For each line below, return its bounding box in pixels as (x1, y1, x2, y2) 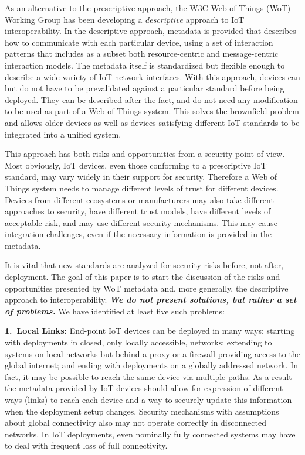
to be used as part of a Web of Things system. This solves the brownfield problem (5, 105, 299, 117)
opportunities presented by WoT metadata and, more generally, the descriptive (5, 282, 289, 294)
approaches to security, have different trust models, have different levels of (5, 205, 271, 217)
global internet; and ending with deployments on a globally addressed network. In (5, 359, 299, 371)
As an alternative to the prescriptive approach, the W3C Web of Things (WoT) (5, 2, 291, 13)
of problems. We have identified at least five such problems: (5, 305, 225, 317)
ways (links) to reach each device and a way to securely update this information (5, 394, 292, 405)
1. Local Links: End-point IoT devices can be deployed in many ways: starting (5, 324, 295, 337)
